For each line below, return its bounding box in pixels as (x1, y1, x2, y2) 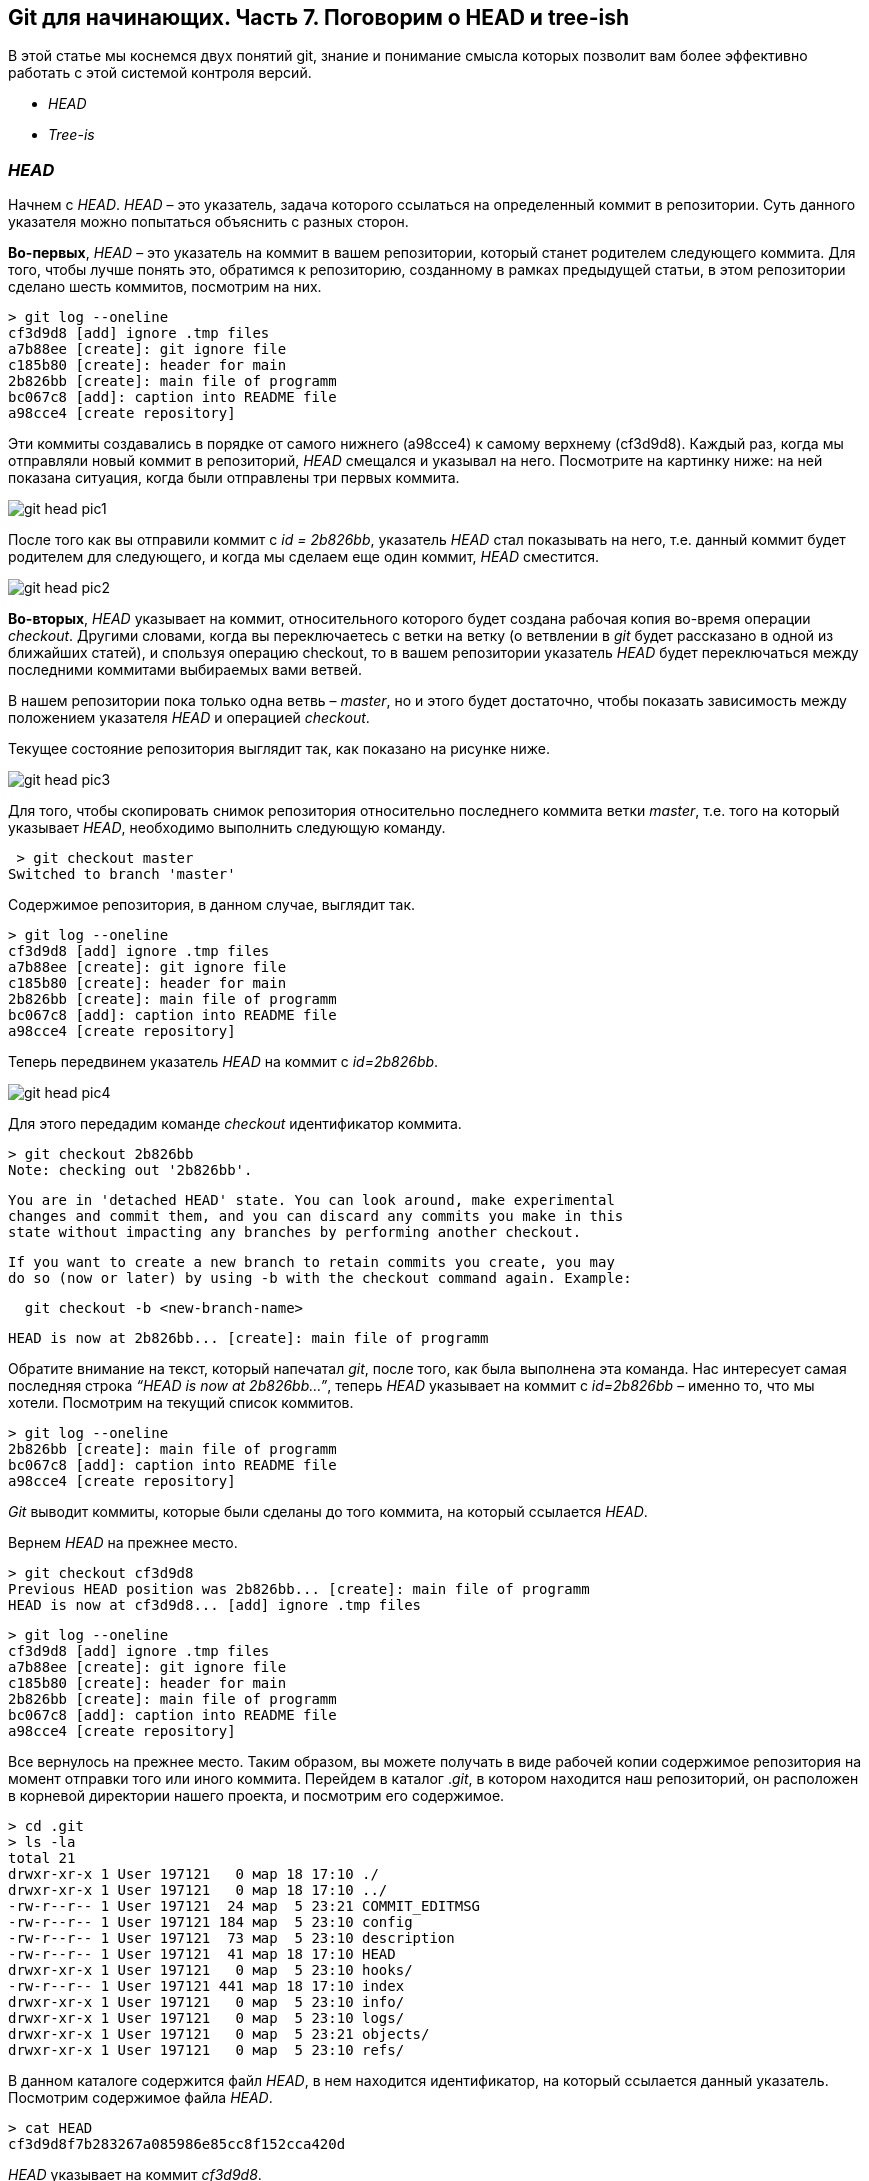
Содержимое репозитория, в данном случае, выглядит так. (8, 896, 416, 914)
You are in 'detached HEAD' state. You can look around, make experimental (8, 1192, 615, 1209)
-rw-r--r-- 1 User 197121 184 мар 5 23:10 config (8, 1914, 413, 1931)
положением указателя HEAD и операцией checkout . (8, 709, 370, 727)
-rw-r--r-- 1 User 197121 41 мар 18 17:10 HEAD (8, 1946, 396, 1963)
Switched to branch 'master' (8, 866, 236, 883)
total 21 (8, 1850, 76, 1867)
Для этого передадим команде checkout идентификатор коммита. (8, 1115, 462, 1133)
